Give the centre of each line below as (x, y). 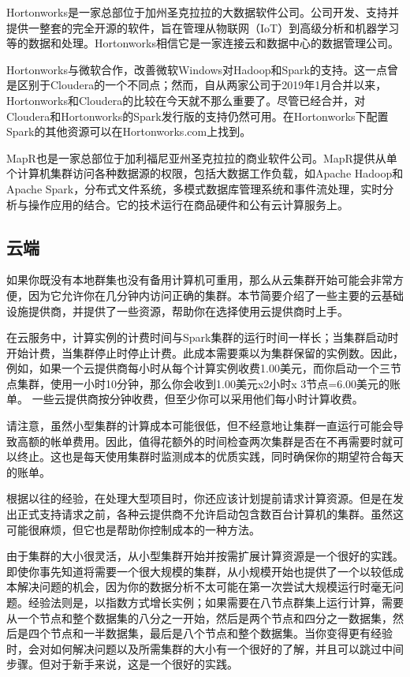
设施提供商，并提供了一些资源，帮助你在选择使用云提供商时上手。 (177, 310)
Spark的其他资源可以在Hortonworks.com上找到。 (129, 131)
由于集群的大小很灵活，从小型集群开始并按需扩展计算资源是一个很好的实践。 (205, 556)
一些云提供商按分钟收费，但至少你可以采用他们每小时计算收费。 (198, 399)
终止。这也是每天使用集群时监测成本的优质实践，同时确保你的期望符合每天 (210, 456)
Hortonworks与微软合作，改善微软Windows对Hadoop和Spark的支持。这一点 (197, 69)
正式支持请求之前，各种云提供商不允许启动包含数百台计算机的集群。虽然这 (210, 514)
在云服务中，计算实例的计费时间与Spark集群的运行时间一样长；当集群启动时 (203, 337)
